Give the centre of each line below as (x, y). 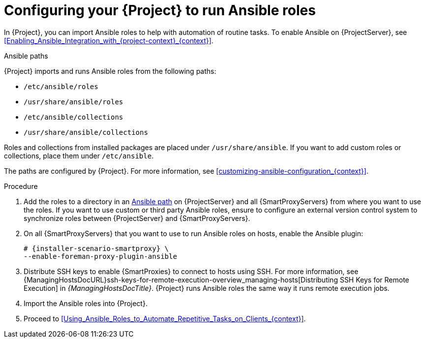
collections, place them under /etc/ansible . (79, 155)
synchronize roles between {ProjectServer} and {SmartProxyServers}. (137, 218)
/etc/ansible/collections (74, 117)
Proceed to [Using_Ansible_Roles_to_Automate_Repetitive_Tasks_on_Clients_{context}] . (165, 318)
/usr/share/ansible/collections (86, 132)
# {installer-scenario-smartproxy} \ (96, 248)
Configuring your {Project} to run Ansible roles (160, 10)
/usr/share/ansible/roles (74, 102)
